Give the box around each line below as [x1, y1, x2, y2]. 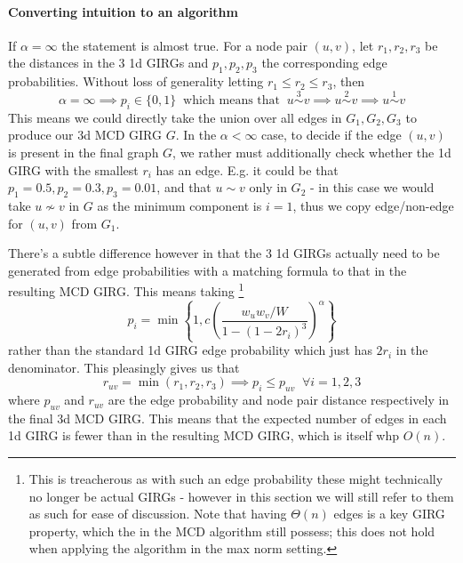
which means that [183, 94, 281, 107]
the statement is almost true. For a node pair [61, 36, 307, 54]
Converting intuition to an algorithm [8, 2, 238, 20]
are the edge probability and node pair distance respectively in [108, 390, 450, 409]
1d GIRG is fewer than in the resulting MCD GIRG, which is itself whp [8, 426, 400, 445]
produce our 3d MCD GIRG [8, 125, 162, 144]
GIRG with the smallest [8, 160, 139, 179]
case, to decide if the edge [261, 125, 402, 144]
